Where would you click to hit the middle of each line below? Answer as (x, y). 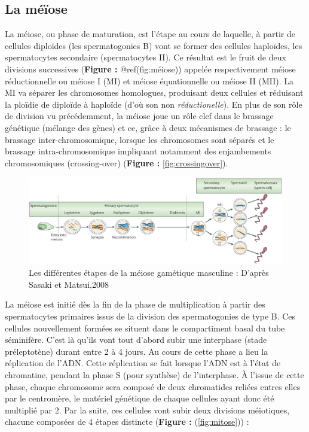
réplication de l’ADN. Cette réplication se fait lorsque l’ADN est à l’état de (143, 363)
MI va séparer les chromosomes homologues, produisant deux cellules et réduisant (154, 92)
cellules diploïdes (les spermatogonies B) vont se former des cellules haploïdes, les (154, 45)
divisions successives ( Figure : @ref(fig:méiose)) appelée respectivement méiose (150, 69)
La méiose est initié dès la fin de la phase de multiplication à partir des (135, 304)
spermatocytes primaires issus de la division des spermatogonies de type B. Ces (150, 316)
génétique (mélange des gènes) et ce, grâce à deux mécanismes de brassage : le (148, 127)
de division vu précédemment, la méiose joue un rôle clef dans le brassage (139, 116)
